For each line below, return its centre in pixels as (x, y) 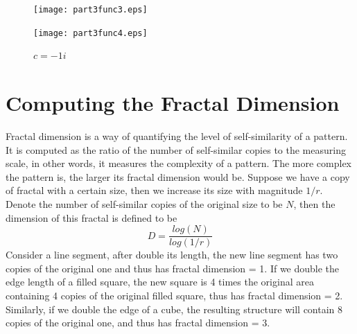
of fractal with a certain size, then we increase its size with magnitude (154, 190)
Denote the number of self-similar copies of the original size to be (144, 204)
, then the (314, 204)
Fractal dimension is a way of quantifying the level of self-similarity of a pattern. (177, 136)
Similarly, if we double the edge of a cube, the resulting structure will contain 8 (174, 309)
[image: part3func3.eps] (90, 10)
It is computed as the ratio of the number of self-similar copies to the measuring (176, 149)
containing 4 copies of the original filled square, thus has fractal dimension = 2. (174, 296)
